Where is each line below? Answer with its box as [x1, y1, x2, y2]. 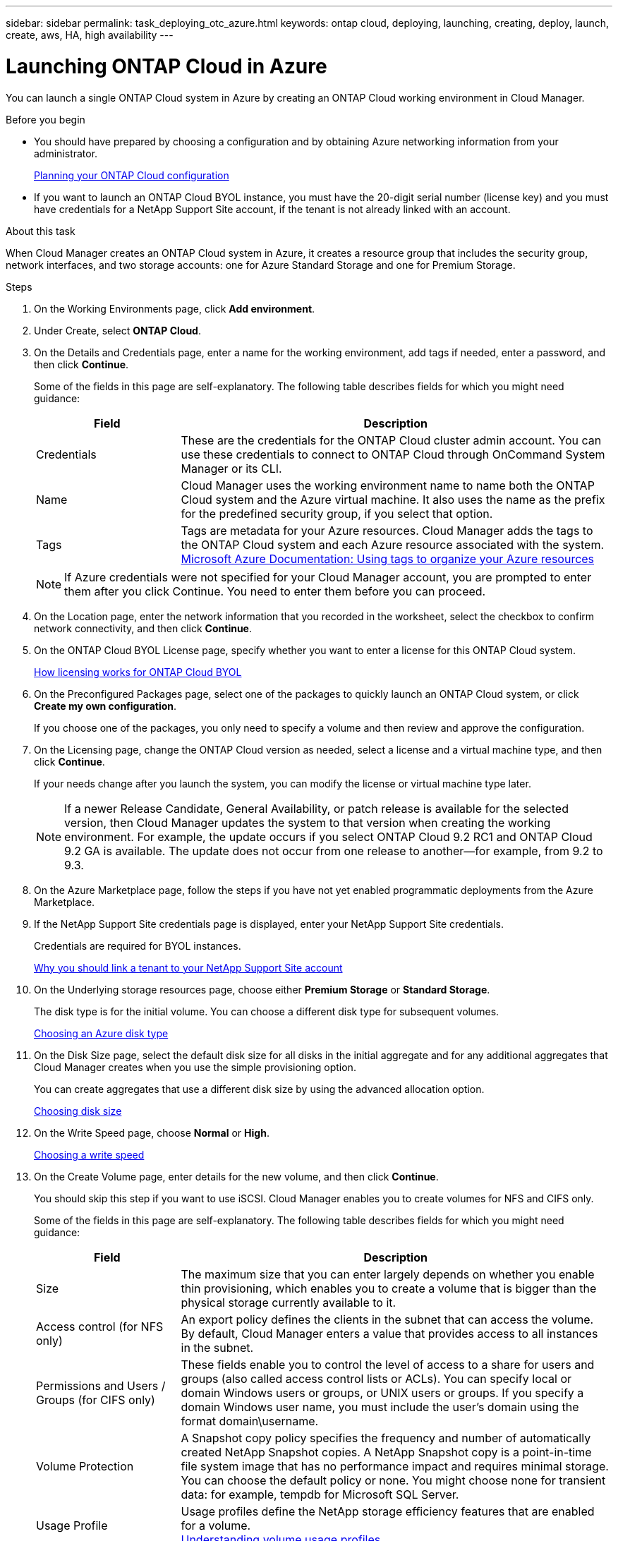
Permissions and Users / [36, 1378, 166, 1393]
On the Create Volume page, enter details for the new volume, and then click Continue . [34, 1170, 439, 1183]
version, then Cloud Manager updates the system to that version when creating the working [64, 815, 551, 830]
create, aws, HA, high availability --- [6, 29, 174, 41]
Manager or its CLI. [181, 461, 282, 476]
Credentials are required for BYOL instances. [34, 939, 241, 952]
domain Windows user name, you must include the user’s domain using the [181, 1399, 579, 1414]
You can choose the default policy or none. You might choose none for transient [181, 1473, 606, 1487]
